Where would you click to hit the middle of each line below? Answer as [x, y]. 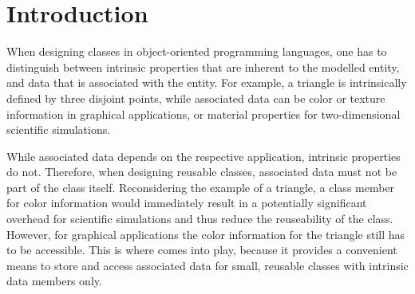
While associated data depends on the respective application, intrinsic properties [204, 156]
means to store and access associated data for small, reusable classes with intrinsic [207, 265]
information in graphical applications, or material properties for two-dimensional [204, 114]
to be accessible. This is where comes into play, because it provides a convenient [202, 250]
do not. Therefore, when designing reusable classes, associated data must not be [202, 172]
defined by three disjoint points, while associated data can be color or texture [196, 98]
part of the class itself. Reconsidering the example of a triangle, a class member [201, 187]
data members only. [54, 281]
